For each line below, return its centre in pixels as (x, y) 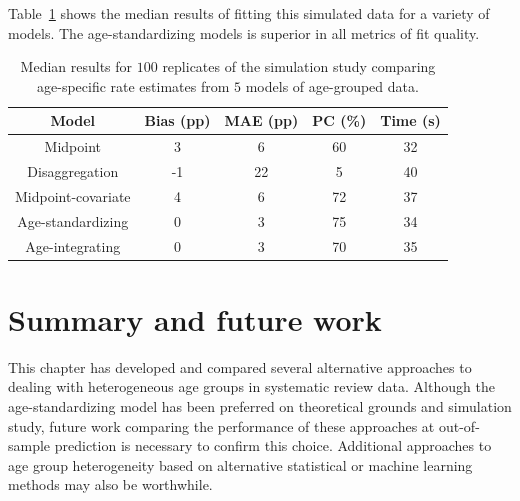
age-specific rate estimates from (133, 85)
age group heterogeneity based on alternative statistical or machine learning (240, 464)
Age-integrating (73, 245)
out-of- (459, 425)
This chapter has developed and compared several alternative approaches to (240, 366)
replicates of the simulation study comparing (299, 66)
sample (29, 445)
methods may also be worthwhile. (110, 484)
